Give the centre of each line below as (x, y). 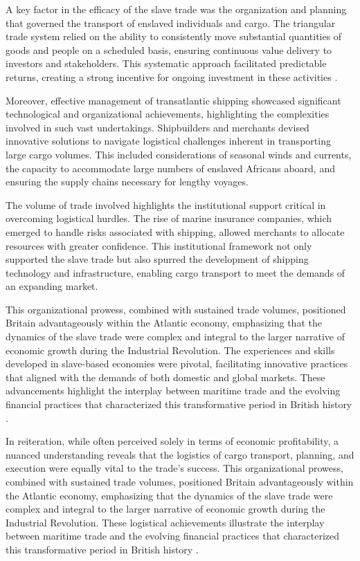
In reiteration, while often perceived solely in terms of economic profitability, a (172, 441)
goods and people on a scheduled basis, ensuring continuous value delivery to (169, 49)
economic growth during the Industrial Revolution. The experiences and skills (170, 350)
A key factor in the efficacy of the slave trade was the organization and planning (176, 9)
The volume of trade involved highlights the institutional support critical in (166, 204)
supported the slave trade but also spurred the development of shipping (157, 259)
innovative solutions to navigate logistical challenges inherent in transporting (168, 141)
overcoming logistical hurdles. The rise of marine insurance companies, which (169, 218)
